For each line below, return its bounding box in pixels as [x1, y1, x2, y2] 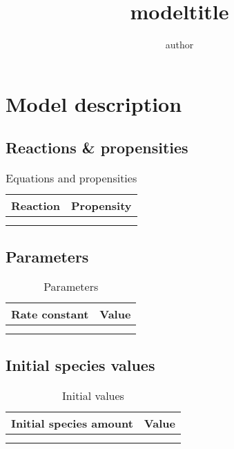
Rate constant [11, 306, 89, 323]
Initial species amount [11, 414, 133, 431]
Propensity [71, 198, 132, 214]
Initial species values [6, 354, 155, 375]
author [165, 37, 194, 52]
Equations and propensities [6, 170, 137, 187]
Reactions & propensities [6, 137, 188, 158]
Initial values [62, 387, 124, 403]
